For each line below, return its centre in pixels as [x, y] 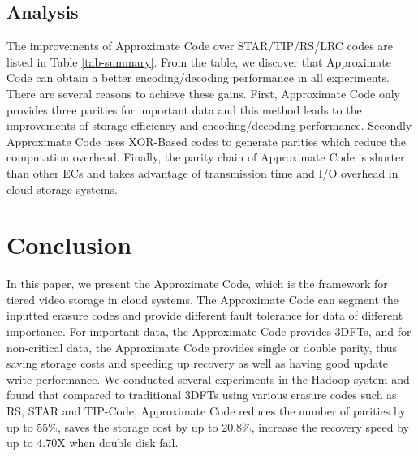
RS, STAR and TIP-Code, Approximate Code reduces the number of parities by [206, 411]
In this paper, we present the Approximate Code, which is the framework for [197, 284]
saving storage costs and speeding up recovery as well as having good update [198, 363]
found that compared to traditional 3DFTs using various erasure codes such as [202, 395]
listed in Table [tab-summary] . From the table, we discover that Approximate [199, 61]
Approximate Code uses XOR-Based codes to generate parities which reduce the [207, 141]
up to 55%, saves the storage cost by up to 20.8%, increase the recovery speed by [208, 426]
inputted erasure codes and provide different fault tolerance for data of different [205, 315]
